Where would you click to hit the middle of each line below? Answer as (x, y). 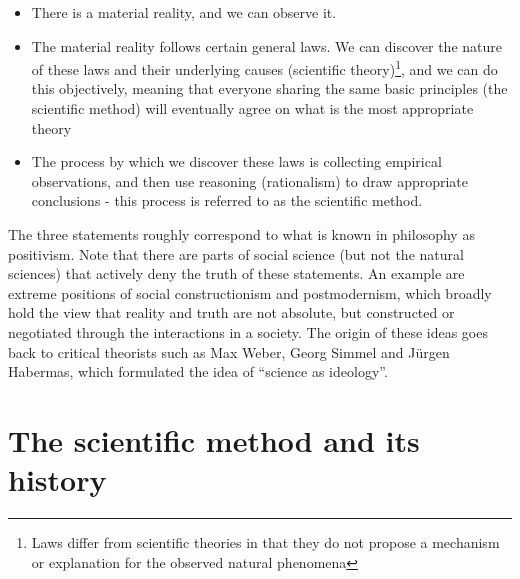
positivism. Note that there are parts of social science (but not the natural (236, 253)
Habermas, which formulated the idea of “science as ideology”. (198, 371)
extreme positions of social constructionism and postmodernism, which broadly (250, 292)
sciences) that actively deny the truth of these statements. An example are (236, 273)
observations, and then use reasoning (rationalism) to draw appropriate (250, 180)
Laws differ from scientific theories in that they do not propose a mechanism (265, 542)
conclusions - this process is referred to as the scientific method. (227, 200)
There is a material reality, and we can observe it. (184, 12)
